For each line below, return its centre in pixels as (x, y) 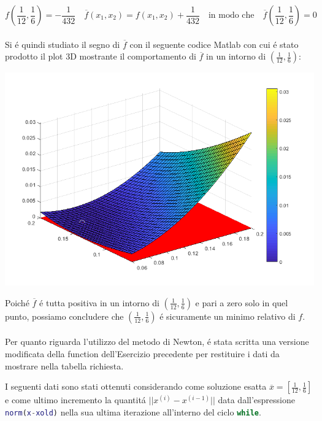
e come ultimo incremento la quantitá (75, 400)
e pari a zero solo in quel (242, 302)
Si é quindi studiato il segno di (63, 44)
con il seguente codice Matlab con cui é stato (214, 44)
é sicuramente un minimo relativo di (228, 316)
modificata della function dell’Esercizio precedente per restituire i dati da (142, 354)
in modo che (231, 15)
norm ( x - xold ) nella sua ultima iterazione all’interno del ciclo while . (133, 411)
